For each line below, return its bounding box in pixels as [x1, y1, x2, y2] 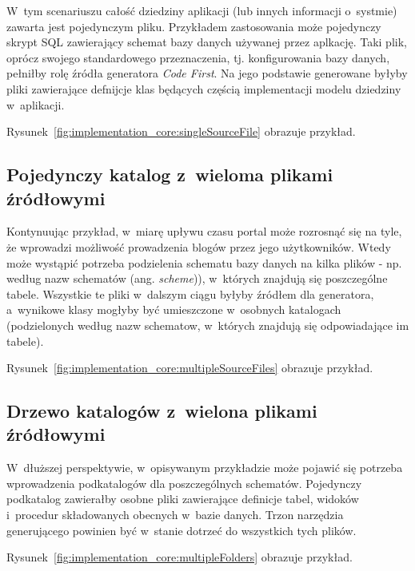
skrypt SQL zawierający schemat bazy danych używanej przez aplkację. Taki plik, [6, 34, 407, 50]
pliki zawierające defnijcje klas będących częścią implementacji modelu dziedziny [6, 80, 401, 97]
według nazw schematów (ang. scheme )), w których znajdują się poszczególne [6, 270, 388, 287]
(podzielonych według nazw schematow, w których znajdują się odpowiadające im [6, 316, 409, 333]
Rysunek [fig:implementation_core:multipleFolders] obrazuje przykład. [6, 549, 353, 565]
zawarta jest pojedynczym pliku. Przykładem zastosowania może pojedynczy [6, 18, 381, 34]
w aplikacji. [6, 96, 65, 113]
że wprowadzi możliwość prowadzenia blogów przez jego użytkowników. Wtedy [6, 238, 391, 255]
